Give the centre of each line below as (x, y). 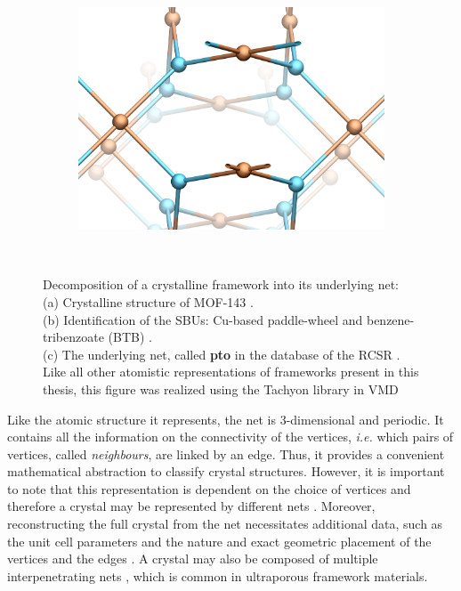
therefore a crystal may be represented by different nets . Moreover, (191, 506)
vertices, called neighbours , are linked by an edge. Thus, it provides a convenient (226, 453)
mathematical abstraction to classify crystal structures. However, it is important (226, 471)
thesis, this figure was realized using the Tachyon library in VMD (221, 389)
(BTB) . (130, 337)
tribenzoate (73, 337)
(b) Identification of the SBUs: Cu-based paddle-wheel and (203, 319)
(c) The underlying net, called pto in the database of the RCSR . (222, 354)
